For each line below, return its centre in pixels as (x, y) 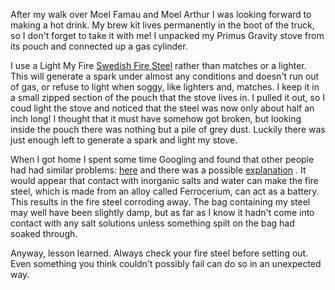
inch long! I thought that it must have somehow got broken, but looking (156, 118)
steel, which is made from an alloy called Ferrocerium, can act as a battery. (165, 191)
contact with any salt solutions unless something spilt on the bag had (152, 223)
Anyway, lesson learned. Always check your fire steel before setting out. (159, 253)
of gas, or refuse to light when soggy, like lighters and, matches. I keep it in (165, 87)
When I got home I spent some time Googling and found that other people (162, 159)
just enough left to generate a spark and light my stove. (124, 140)
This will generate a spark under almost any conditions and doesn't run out (165, 76)
